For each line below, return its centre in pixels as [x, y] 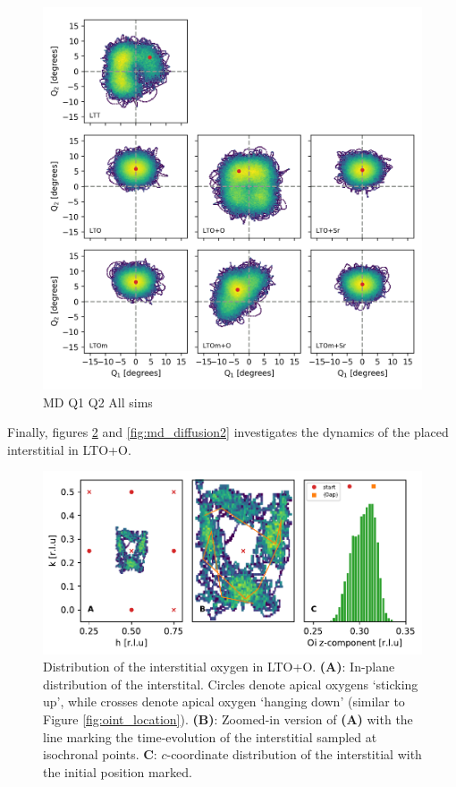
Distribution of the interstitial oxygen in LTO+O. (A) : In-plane [219, 667]
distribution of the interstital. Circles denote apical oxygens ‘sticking [231, 684]
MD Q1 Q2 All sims [98, 402]
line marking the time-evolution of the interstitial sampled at [210, 736]
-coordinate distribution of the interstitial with [294, 754]
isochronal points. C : [100, 754]
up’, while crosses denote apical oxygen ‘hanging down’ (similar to [224, 701]
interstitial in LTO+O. [69, 449]
